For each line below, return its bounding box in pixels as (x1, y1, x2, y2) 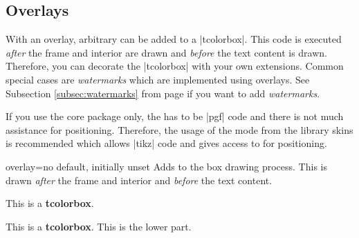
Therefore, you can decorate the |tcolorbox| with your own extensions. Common (6, 59, 344, 73)
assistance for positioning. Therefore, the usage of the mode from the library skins (6, 122, 353, 137)
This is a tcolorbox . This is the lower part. (6, 219, 192, 233)
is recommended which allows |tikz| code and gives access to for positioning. (6, 136, 327, 150)
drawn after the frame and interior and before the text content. (6, 172, 273, 187)
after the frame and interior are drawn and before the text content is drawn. (6, 45, 327, 59)
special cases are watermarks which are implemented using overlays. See (6, 72, 310, 86)
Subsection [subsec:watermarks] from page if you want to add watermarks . (6, 86, 320, 100)
